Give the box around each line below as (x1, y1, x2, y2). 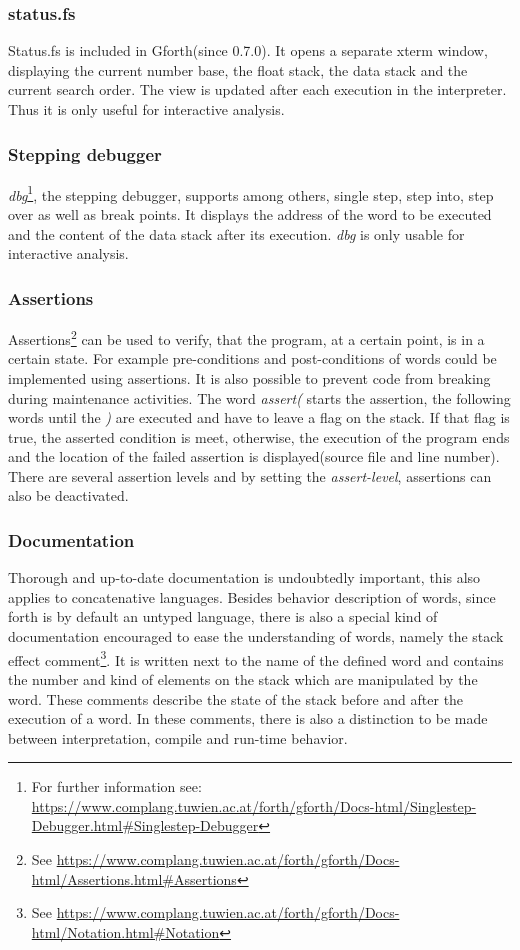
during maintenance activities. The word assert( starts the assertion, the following (8, 387, 511, 408)
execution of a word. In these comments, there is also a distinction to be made (8, 708, 488, 729)
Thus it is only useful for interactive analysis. (8, 99, 285, 119)
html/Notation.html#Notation (31, 921, 220, 942)
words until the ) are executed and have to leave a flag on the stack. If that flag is (8, 407, 510, 428)
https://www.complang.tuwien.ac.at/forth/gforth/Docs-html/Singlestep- (31, 795, 477, 816)
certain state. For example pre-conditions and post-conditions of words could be (8, 348, 497, 369)
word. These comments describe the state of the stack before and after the (8, 688, 464, 709)
